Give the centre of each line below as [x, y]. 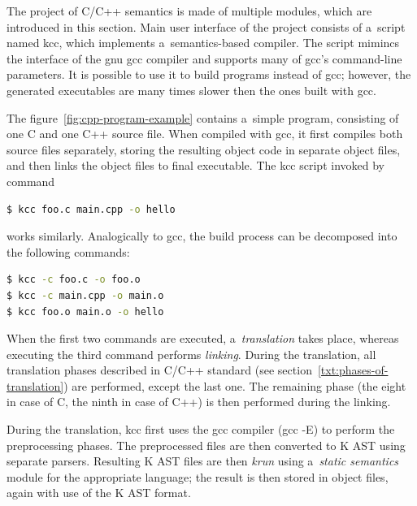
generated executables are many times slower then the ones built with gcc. [191, 90]
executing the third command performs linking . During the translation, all [191, 354]
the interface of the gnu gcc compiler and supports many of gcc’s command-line [204, 58]
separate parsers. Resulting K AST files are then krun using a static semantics [203, 461]
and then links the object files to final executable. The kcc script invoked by [195, 165]
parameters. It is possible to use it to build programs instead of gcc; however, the [209, 74]
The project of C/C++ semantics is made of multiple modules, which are [189, 11]
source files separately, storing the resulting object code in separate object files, [204, 149]
